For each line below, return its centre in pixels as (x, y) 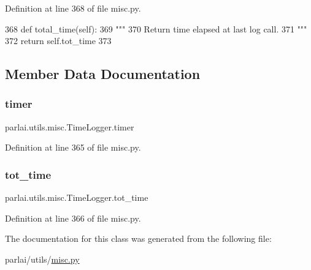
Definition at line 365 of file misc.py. (73, 147)
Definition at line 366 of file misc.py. (73, 218)
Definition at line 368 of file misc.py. (73, 8)
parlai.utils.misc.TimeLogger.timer (70, 126)
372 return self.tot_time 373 (58, 41)
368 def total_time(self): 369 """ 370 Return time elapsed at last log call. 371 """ (156, 28)
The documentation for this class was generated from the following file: (138, 238)
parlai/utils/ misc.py (42, 259)
